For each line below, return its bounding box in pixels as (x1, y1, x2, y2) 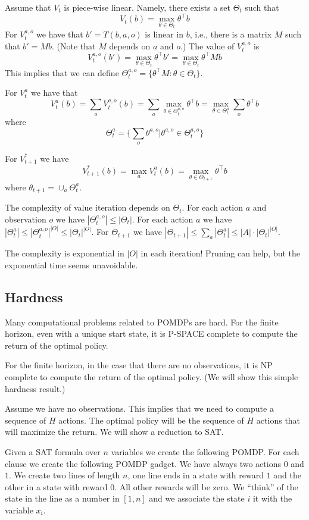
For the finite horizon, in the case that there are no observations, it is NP (5, 359, 273, 371)
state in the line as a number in (5, 492, 120, 505)
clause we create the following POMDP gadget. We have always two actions (5, 457, 281, 469)
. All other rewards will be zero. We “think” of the (114, 480, 298, 493)
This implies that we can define (5, 66, 119, 79)
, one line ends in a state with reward (127, 469, 264, 481)
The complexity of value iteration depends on (5, 201, 170, 214)
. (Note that (51, 39, 96, 52)
